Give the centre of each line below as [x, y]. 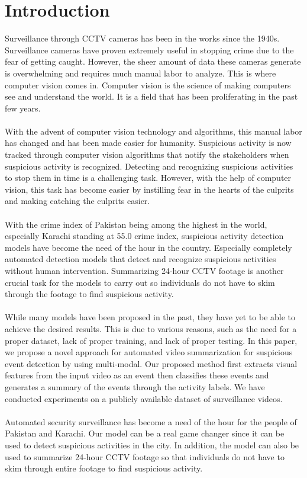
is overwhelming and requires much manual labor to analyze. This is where [140, 73]
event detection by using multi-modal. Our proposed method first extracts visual [151, 363]
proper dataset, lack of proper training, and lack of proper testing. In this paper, [151, 340]
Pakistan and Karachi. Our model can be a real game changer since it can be [145, 433]
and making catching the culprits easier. [77, 201]
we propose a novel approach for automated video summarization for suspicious [149, 352]
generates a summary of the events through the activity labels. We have [135, 386]
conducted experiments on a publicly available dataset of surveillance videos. [144, 398]
